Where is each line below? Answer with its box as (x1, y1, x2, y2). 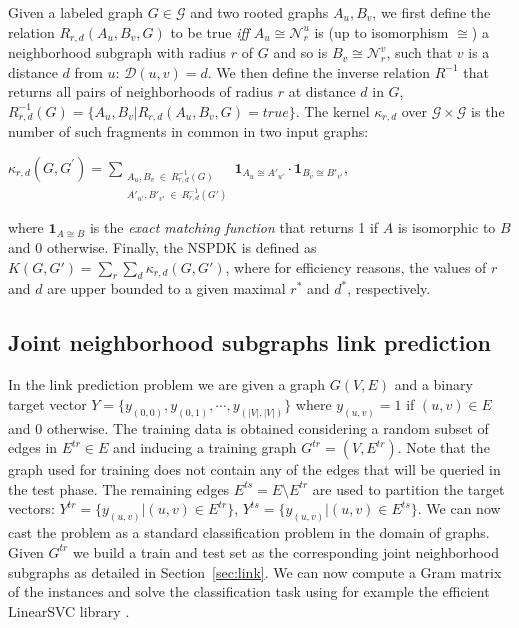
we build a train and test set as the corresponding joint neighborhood (72, 541, 499, 562)
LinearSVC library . (8, 600, 130, 621)
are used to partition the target (312, 478, 505, 499)
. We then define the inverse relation (207, 61, 431, 82)
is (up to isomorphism (314, 21, 449, 42)
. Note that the (397, 437, 490, 458)
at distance (288, 81, 356, 102)
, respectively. (347, 278, 431, 299)
